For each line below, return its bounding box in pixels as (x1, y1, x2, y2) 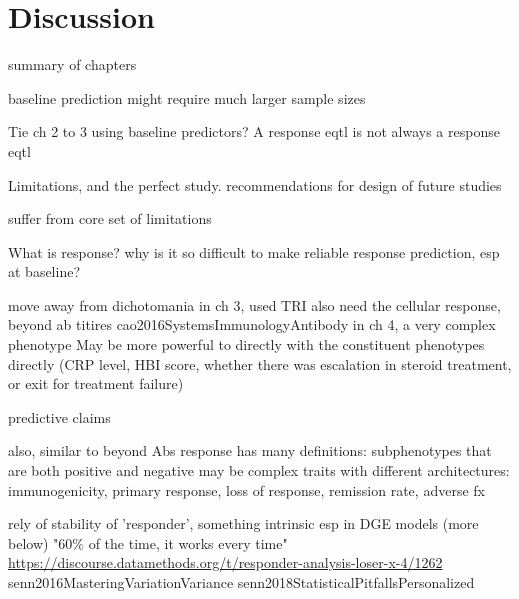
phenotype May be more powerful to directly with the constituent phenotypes (8, 334, 485, 355)
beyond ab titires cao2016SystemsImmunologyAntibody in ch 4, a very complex (8, 314, 496, 335)
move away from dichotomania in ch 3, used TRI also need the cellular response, (8, 294, 501, 315)
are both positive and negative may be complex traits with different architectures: (8, 460, 510, 481)
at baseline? (8, 261, 81, 282)
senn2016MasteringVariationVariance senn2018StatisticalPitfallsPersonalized (8, 572, 475, 592)
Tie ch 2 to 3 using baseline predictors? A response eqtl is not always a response (8, 121, 500, 142)
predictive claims (8, 406, 111, 427)
